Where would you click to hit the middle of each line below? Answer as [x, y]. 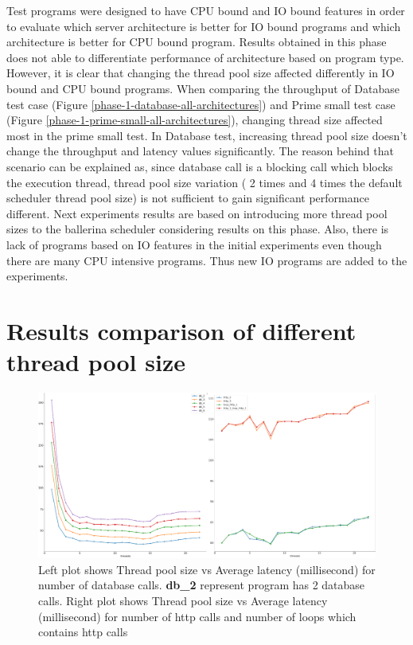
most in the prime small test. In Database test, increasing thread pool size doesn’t [207, 135]
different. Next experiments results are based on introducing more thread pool [197, 213]
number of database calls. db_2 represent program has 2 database [202, 585]
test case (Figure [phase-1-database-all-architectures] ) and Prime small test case [201, 104]
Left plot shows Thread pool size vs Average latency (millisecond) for [207, 569]
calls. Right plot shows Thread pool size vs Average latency [183, 601]
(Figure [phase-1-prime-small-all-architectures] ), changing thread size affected [195, 120]
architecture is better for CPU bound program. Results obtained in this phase [197, 42]
